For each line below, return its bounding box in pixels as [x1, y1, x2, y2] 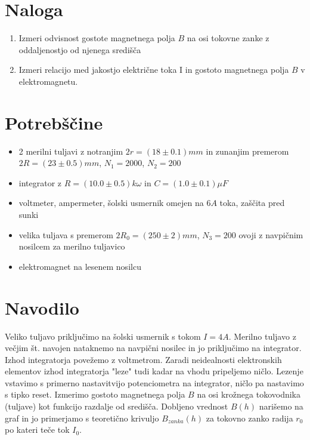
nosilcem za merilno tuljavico [18, 240, 125, 253]
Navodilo [5, 295, 79, 319]
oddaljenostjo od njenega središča [18, 43, 141, 56]
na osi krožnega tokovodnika [197, 388, 300, 401]
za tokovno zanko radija [206, 411, 293, 424]
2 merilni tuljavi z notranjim [18, 144, 123, 157]
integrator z [18, 176, 62, 189]
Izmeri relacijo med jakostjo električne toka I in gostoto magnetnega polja [18, 63, 289, 76]
